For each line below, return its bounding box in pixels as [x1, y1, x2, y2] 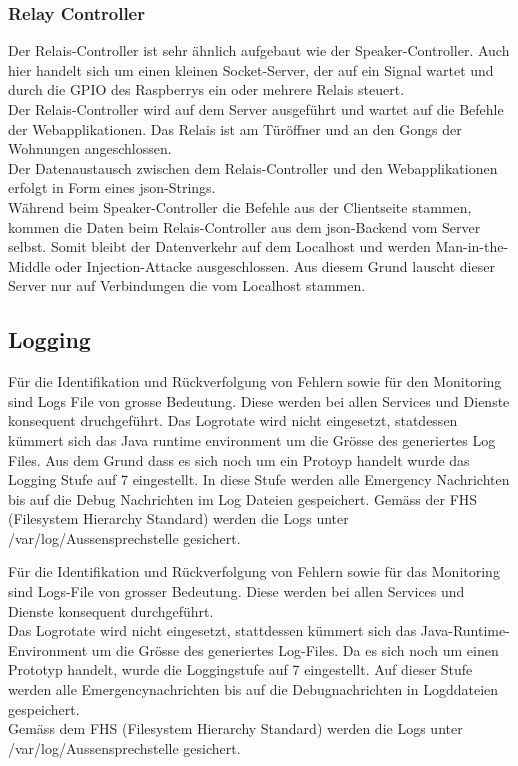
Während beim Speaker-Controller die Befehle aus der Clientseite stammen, [8, 196, 472, 217]
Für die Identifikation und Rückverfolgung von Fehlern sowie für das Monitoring [8, 561, 500, 582]
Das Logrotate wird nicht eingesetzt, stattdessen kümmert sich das [8, 620, 417, 641]
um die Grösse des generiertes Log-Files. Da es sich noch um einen [91, 639, 499, 660]
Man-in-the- [435, 236, 509, 257]
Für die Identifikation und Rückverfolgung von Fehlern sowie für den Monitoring [8, 371, 502, 392]
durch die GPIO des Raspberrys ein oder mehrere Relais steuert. [8, 79, 405, 100]
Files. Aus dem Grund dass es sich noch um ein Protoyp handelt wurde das [8, 449, 470, 470]
